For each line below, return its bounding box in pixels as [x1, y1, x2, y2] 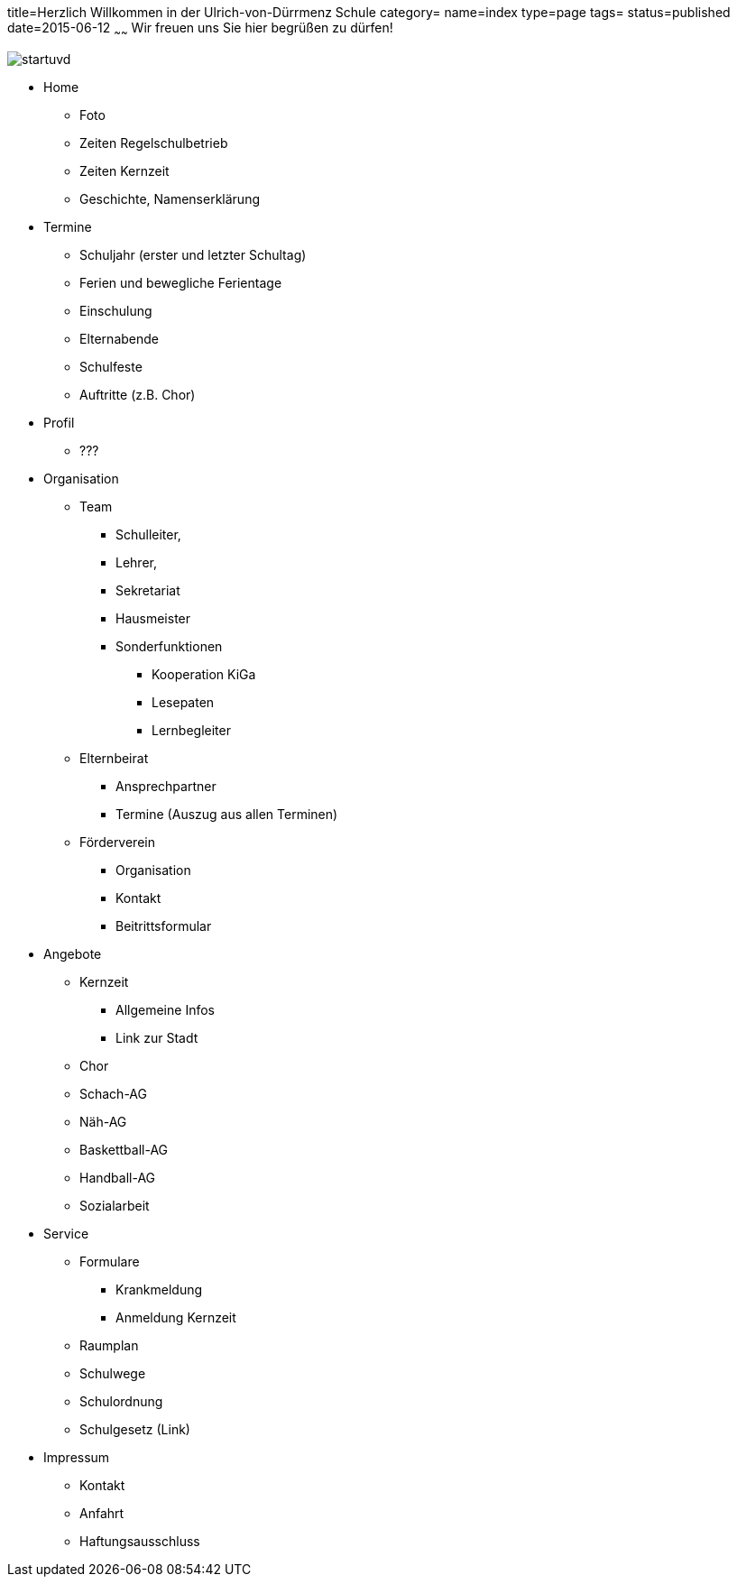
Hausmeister [115, 610, 191, 626]
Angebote [43, 945, 102, 962]
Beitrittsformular [115, 917, 212, 934]
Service [43, 1225, 89, 1241]
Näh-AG [79, 1113, 127, 1129]
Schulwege [79, 1365, 146, 1381]
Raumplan [79, 1337, 139, 1353]
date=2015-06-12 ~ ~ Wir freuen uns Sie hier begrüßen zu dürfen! [7, 20, 393, 39]
